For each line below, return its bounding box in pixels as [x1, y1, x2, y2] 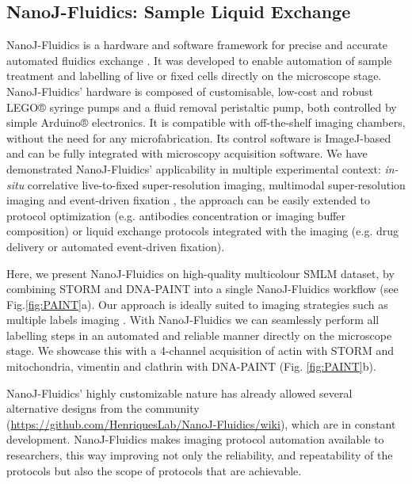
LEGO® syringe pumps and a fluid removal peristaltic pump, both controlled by [6, 98, 397, 115]
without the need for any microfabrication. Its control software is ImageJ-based [6, 129, 391, 146]
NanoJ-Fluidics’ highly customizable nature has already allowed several [6, 384, 353, 401]
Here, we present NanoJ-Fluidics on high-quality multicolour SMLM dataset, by [6, 265, 395, 281]
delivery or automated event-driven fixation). [6, 238, 225, 254]
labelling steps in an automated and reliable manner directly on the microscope [6, 326, 392, 343]
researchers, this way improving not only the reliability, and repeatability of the [6, 447, 393, 463]
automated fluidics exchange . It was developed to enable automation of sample [6, 51, 392, 68]
